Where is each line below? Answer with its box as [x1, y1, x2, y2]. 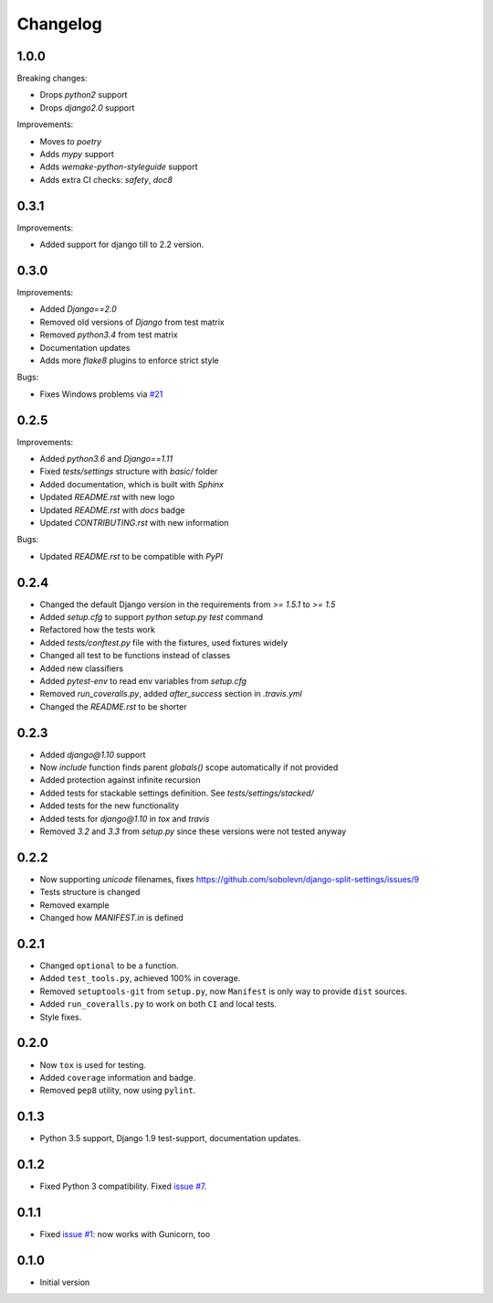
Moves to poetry [39, 135, 102, 146]
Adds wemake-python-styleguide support [39, 161, 198, 173]
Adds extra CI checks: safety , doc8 [39, 174, 173, 185]
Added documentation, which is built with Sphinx [39, 478, 224, 489]
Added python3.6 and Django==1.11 [39, 454, 173, 465]
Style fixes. [39, 1011, 82, 1022]
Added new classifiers [39, 663, 123, 674]
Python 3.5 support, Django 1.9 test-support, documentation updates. [39, 1133, 301, 1144]
